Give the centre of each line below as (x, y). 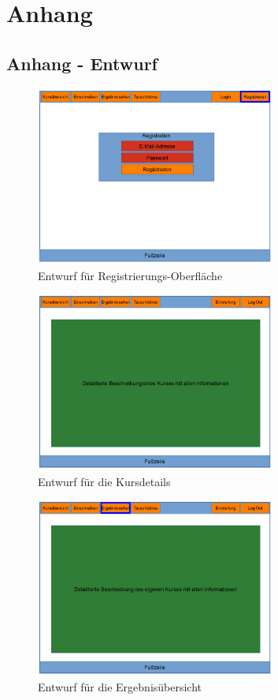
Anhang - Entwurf (82, 63)
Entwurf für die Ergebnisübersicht (120, 687)
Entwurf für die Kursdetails (104, 481)
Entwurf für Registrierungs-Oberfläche (130, 275)
